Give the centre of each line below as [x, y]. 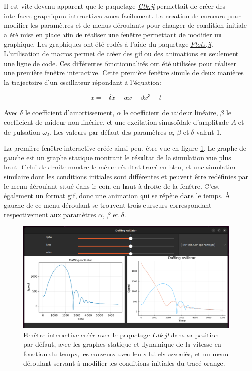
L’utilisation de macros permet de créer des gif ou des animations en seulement [121, 53]
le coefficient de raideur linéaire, [171, 112]
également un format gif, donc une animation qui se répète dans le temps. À [117, 195]
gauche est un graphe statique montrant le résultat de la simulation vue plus [118, 157]
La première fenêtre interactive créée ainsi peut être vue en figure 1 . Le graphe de [125, 148]
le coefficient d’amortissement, [70, 112]
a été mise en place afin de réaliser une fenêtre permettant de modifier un [113, 34]
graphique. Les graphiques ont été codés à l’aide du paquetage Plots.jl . [109, 44]
